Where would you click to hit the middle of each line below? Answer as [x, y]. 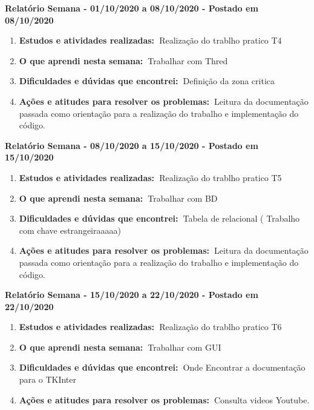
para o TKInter [47, 379]
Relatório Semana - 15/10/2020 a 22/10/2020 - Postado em [132, 295]
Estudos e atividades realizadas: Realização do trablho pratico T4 [150, 40]
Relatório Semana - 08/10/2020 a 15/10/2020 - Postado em [132, 145]
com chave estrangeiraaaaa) [70, 230]
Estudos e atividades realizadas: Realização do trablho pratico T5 [150, 177]
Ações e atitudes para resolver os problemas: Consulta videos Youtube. [164, 399]
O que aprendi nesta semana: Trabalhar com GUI [120, 347]
